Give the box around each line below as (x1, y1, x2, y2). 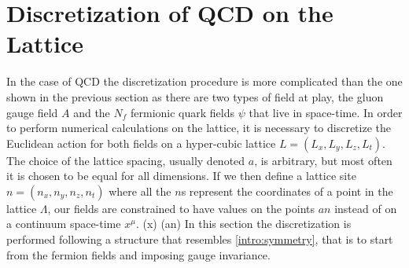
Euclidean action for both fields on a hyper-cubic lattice (6, 134, 276, 151)
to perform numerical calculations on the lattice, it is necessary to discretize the (6, 119, 391, 136)
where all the (109, 182, 171, 199)
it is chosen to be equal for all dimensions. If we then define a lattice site (6, 167, 356, 184)
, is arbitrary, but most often (254, 152, 392, 168)
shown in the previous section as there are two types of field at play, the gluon (6, 88, 384, 105)
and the (73, 104, 110, 120)
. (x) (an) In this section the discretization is (135, 215, 352, 232)
